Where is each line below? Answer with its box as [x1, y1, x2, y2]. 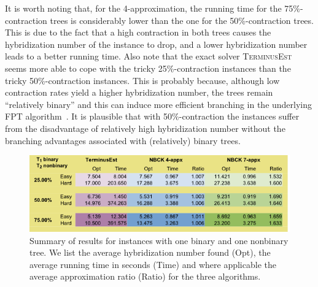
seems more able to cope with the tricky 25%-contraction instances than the [5, 61, 291, 74]
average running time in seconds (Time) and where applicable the [29, 258, 276, 270]
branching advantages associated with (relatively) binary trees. [5, 134, 241, 147]
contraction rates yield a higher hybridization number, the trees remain [5, 86, 273, 99]
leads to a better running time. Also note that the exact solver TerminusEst [5, 50, 292, 63]
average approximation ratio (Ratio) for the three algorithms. [29, 270, 261, 283]
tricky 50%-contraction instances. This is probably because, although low [5, 74, 280, 86]
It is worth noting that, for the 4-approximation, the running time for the [5, 2, 282, 14]
